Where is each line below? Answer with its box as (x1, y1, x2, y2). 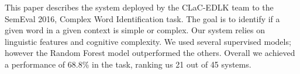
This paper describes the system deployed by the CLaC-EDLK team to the (5, 1, 274, 13)
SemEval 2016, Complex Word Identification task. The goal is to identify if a (5, 12, 280, 24)
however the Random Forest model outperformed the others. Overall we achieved (5, 47, 295, 59)
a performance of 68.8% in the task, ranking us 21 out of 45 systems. (5, 58, 251, 70)
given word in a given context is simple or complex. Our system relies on (5, 24, 265, 36)
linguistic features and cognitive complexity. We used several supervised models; (5, 35, 291, 47)
